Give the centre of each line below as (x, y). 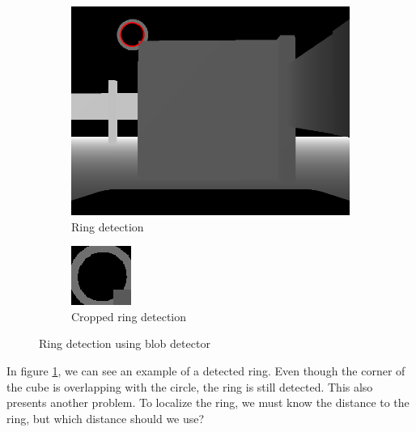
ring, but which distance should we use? (106, 418)
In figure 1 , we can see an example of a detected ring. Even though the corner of (206, 370)
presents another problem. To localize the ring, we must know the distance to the (208, 402)
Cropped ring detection (129, 316)
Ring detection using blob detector (125, 343)
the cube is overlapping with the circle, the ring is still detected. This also (190, 386)
